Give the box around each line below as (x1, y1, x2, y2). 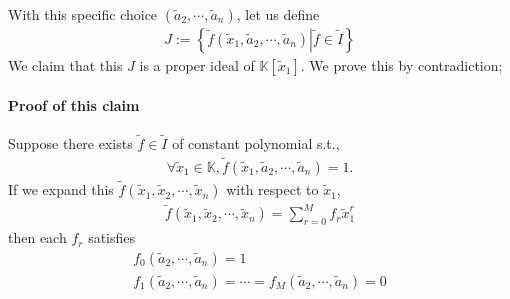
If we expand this (8, 179, 114, 200)
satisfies (88, 227, 136, 248)
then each (8, 227, 67, 248)
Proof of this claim (8, 94, 140, 115)
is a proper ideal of (139, 55, 255, 76)
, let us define (236, 4, 320, 24)
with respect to (226, 179, 319, 200)
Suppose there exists (8, 133, 133, 154)
